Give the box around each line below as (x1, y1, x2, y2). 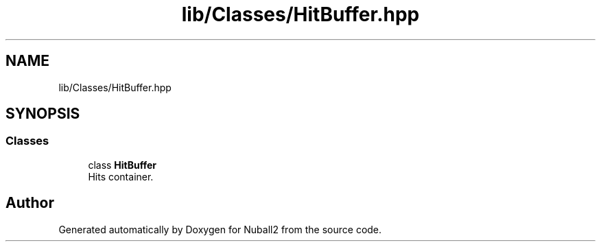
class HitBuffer (88, 158, 157, 171)
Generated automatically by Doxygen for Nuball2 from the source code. (58, 223, 382, 235)
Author (5, 194, 54, 212)
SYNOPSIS (5, 105, 80, 123)
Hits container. (88, 170, 154, 183)
